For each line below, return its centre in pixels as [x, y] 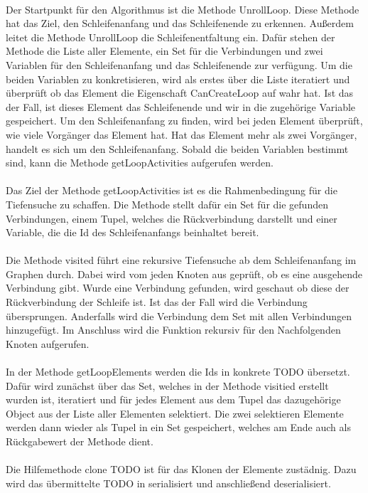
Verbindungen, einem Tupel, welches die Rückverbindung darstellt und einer [172, 218]
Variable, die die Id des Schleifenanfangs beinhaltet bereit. [132, 232]
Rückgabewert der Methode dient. [80, 441]
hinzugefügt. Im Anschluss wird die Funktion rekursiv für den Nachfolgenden [173, 330]
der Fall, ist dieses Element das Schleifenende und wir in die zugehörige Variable [181, 106]
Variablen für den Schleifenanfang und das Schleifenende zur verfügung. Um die [179, 64]
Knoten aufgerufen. [48, 343]
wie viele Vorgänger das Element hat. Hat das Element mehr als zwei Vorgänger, [182, 134]
